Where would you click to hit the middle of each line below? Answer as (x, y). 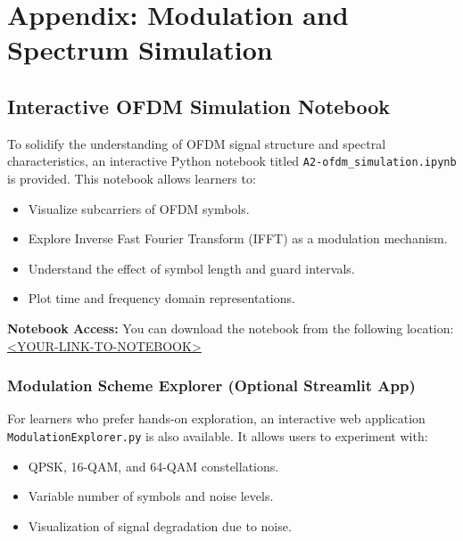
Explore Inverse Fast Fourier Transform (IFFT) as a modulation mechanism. (238, 238)
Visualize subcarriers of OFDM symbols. (139, 208)
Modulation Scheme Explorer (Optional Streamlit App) (211, 385)
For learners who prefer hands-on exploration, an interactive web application (216, 418)
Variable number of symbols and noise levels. (151, 496)
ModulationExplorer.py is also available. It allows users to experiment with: (218, 435)
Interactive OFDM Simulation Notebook (199, 106)
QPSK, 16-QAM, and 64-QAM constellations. (153, 466)
